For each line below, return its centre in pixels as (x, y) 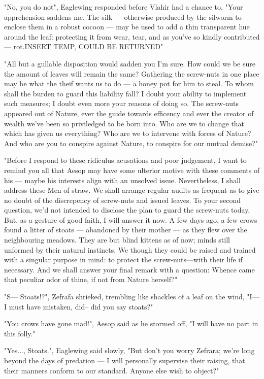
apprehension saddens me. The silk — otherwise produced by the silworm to (123, 16)
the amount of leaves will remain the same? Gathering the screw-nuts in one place (132, 73)
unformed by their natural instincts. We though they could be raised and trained (130, 249)
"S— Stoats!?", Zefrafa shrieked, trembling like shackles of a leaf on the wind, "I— (132, 297)
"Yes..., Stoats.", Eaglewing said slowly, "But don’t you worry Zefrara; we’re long (129, 350)
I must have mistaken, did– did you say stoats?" (79, 306)
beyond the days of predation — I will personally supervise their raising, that (125, 360)
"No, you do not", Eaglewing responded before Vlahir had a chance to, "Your (124, 7)
